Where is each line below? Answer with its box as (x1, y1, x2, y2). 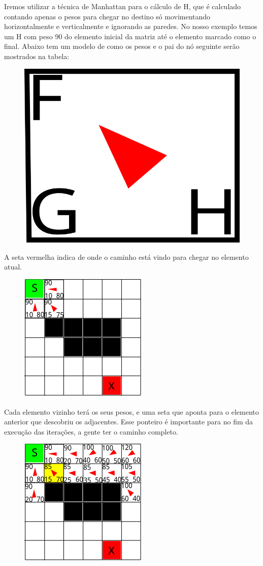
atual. (4, 261, 22, 272)
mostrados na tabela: (4, 50, 70, 61)
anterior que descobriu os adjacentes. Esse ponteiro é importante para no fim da (4, 416, 253, 427)
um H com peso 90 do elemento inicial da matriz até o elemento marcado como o (4, 31, 256, 41)
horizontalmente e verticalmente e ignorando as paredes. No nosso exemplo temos (4, 21, 257, 32)
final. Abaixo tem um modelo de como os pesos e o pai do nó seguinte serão (4, 41, 240, 51)
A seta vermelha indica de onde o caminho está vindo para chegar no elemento (4, 251, 249, 262)
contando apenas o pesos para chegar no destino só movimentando (4, 11, 211, 21)
